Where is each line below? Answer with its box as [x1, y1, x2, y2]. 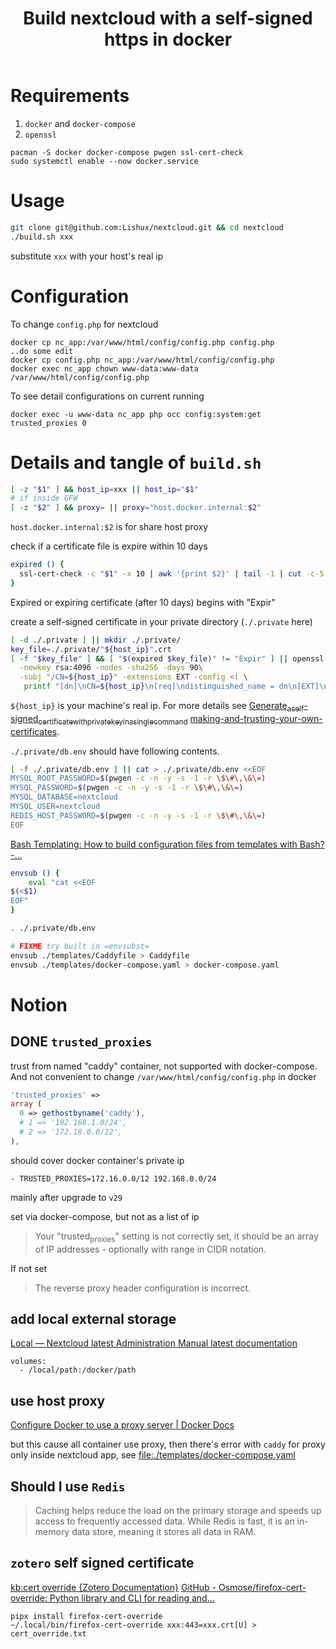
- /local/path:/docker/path [19, 1365, 137, 1376]
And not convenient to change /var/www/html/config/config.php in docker [10, 1070, 317, 1082]
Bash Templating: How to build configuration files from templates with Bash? [10, 838, 325, 850]
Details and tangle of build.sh [10, 451, 262, 474]
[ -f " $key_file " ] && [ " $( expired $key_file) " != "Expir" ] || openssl [10, 653, 325, 664]
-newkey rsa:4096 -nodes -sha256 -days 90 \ [19, 663, 203, 673]
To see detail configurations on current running [10, 390, 205, 402]
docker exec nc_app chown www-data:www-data [10, 363, 199, 374]
